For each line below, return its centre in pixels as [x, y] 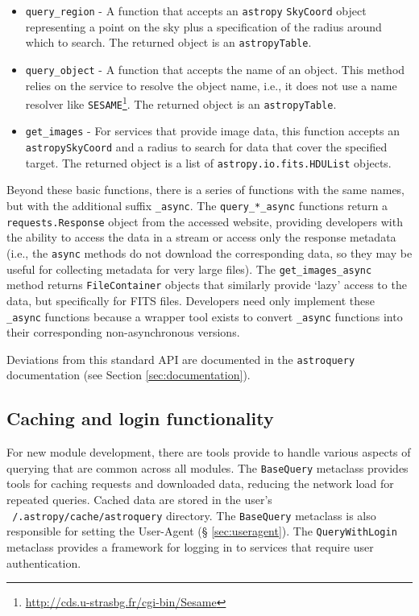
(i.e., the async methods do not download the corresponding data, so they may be [209, 252]
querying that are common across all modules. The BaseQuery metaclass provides [207, 467]
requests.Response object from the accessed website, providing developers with [205, 221]
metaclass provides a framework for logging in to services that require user [190, 546]
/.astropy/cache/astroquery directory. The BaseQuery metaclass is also [194, 515]
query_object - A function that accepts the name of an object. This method [215, 69]
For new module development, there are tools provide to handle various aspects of [209, 452]
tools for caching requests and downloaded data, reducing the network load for [200, 484]
